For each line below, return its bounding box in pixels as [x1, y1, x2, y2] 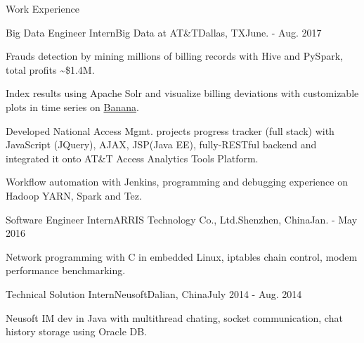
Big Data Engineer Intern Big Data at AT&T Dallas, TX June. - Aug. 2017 [6, 25, 322, 39]
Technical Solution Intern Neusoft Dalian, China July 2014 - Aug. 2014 [6, 286, 302, 301]
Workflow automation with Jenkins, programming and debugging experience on [6, 174, 348, 189]
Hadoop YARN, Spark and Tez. [6, 188, 142, 202]
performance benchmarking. [6, 263, 126, 278]
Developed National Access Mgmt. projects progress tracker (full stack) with [6, 123, 334, 138]
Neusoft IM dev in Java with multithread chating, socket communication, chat [6, 310, 343, 325]
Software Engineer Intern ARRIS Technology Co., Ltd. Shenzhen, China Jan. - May [6, 212, 358, 226]
